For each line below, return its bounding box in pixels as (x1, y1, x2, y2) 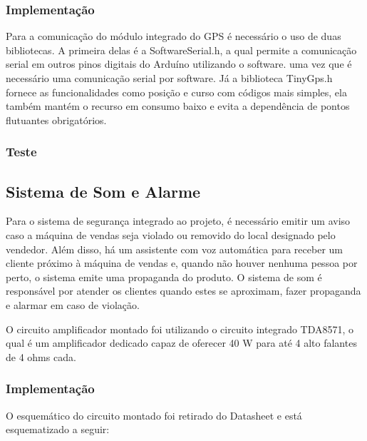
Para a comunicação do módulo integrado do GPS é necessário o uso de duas (6, 29, 341, 44)
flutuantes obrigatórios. (6, 112, 107, 127)
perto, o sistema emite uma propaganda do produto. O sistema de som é (6, 269, 322, 284)
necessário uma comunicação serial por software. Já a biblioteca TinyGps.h (6, 71, 333, 85)
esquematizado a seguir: (6, 422, 110, 437)
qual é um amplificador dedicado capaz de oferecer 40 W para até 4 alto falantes (6, 335, 357, 350)
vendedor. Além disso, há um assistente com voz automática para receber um (6, 241, 343, 256)
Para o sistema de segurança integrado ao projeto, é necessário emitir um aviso (6, 213, 351, 228)
